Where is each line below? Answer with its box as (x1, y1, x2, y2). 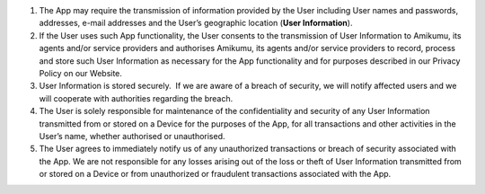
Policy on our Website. (39, 67, 123, 78)
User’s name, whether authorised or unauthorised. (39, 130, 225, 141)
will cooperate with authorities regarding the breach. (39, 93, 234, 103)
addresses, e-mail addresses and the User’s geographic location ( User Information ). (39, 18, 353, 29)
